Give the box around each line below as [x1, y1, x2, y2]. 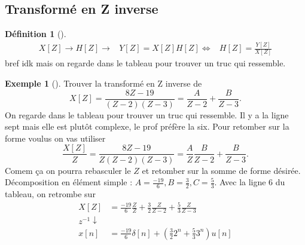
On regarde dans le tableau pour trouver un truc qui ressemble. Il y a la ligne [5, 108, 289, 121]
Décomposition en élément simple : [5, 176, 133, 188]
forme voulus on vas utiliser [5, 131, 106, 144]
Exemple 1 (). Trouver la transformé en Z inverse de [5, 77, 202, 90]
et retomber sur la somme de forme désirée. [142, 164, 301, 176]
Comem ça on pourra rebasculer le [5, 164, 131, 176]
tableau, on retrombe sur [5, 187, 96, 200]
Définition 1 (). [5, 27, 66, 40]
